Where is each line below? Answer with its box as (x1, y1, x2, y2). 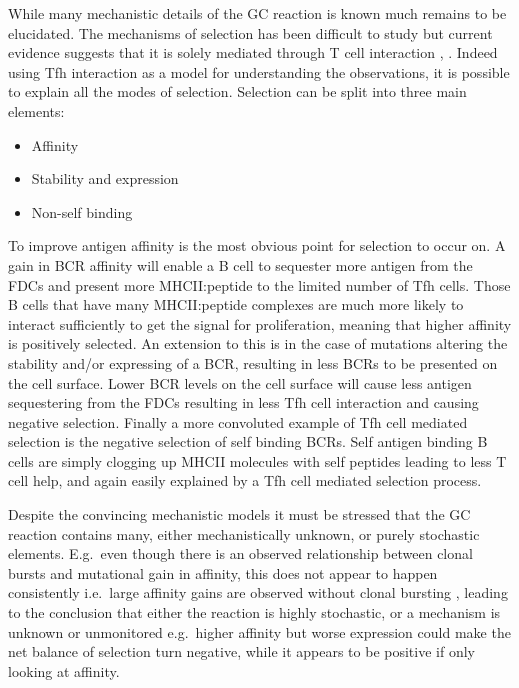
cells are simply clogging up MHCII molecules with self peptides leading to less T (8, 450, 507, 471)
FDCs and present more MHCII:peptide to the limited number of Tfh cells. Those (8, 274, 511, 295)
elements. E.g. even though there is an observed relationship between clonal (8, 543, 473, 564)
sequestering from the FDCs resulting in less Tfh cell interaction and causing (8, 392, 479, 413)
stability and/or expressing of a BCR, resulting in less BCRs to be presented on (8, 352, 498, 373)
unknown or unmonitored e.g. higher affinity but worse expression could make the (8, 621, 511, 642)
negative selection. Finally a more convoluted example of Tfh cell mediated (8, 411, 468, 432)
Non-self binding (31, 201, 133, 222)
